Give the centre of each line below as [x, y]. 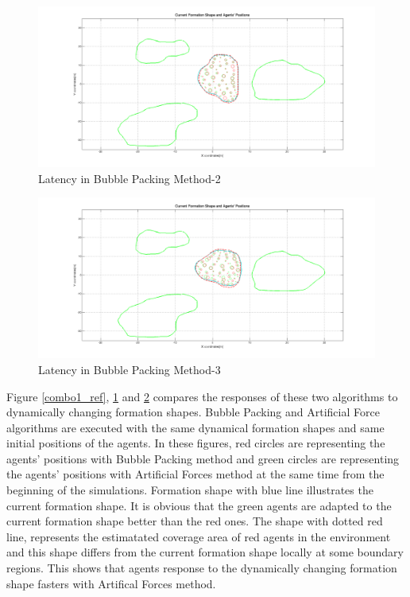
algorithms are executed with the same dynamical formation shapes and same [195, 427]
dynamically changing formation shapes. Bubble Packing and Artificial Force [193, 412]
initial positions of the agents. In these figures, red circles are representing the [196, 443]
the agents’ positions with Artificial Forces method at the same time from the [195, 474]
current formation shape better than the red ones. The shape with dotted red [195, 521]
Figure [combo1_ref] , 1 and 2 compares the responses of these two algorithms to [202, 396]
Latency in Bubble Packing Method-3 [130, 369]
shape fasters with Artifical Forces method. [111, 583]
